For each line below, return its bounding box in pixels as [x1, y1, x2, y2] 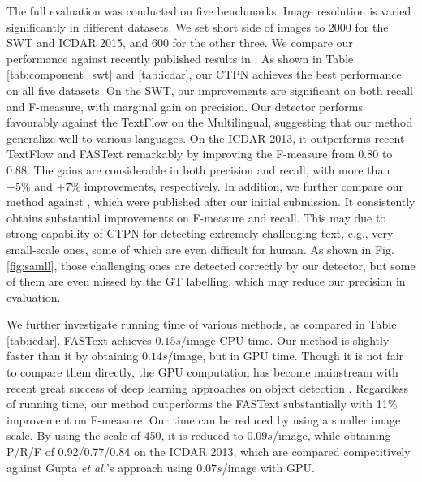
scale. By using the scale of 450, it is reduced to [6, 427, 243, 444]
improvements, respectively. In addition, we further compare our [84, 177, 403, 194]
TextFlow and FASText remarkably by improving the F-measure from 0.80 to [6, 145, 393, 162]
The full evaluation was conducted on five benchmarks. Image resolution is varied [6, 2, 411, 19]
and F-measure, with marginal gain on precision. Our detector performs [6, 97, 363, 114]
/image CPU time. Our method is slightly [181, 331, 390, 348]
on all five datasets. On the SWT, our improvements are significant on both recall [6, 81, 413, 98]
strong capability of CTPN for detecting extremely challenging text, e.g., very [6, 225, 394, 242]
